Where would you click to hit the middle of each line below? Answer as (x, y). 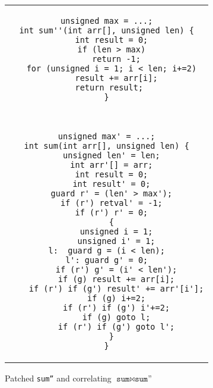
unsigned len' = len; (112, 155)
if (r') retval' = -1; (111, 203)
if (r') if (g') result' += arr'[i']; (116, 289)
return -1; (116, 59)
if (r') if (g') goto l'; (116, 327)
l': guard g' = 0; (107, 260)
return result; (109, 87)
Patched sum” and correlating (58, 378)
